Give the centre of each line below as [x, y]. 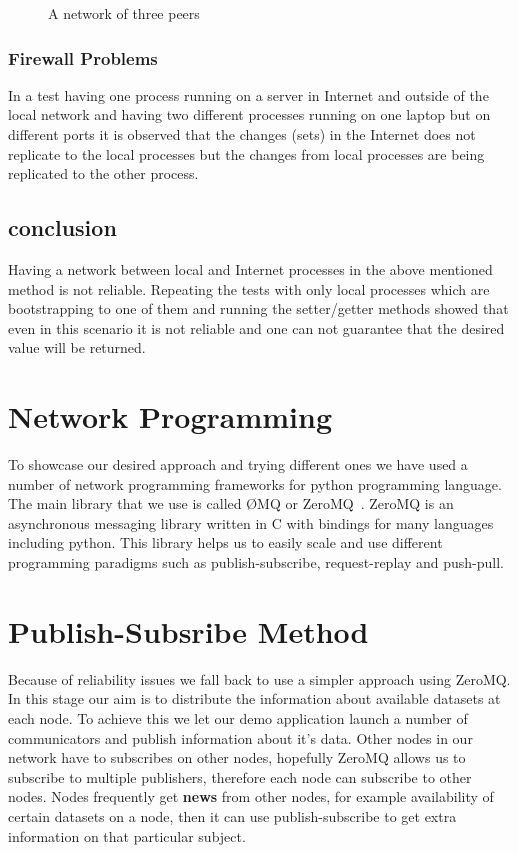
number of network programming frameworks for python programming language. [255, 483]
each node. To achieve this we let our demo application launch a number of [238, 717]
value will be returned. [77, 347]
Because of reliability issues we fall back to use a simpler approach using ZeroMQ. [259, 678]
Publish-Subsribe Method [188, 630]
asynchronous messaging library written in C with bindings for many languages [251, 522]
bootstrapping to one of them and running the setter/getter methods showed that [258, 308]
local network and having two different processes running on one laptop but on [249, 114]
